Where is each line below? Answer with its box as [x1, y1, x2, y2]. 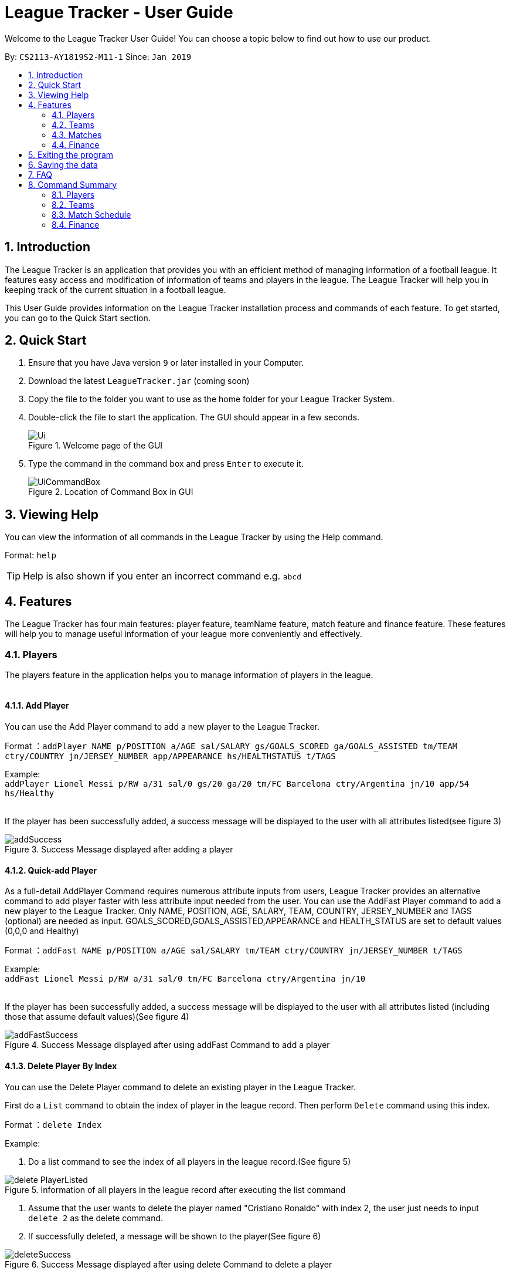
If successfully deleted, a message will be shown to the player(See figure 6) [28, 1231, 321, 1241]
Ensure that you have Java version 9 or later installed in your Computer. [28, 358, 304, 368]
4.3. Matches [52, 129, 102, 140]
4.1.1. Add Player [5, 700, 69, 711]
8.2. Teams [52, 199, 94, 210]
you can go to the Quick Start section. [5, 312, 151, 323]
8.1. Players [52, 189, 95, 200]
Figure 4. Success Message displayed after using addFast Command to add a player [5, 1040, 330, 1050]
